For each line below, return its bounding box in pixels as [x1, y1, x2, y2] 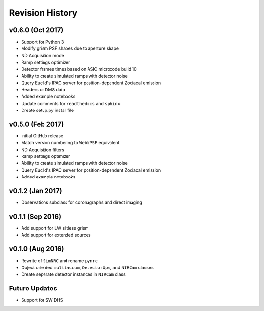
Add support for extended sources [21, 232, 91, 238]
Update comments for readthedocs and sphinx [21, 100, 121, 106]
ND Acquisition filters [21, 147, 65, 153]
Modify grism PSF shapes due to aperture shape [21, 45, 119, 51]
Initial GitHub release [21, 133, 64, 139]
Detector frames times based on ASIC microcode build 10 [21, 66, 137, 72]
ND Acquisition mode [21, 52, 65, 58]
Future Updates [9, 284, 57, 292]
